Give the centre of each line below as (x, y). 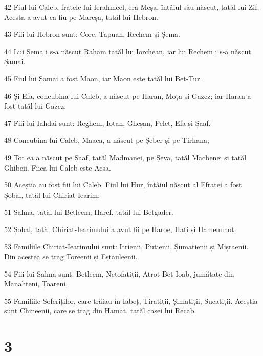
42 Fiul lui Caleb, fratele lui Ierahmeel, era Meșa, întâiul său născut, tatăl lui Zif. (132, 7)
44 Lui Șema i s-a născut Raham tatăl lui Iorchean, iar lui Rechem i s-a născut (128, 51)
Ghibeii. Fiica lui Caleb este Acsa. (58, 167)
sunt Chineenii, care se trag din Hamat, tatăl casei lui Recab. (100, 311)
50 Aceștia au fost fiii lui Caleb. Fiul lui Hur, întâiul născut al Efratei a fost (123, 185)
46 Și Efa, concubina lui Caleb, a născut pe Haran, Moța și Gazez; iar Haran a (128, 96)
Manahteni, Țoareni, (36, 284)
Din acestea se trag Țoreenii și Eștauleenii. (71, 256)
